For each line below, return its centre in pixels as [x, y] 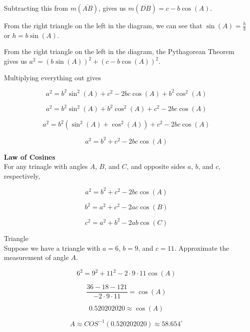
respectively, [22, 175]
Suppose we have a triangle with [52, 248]
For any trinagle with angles [46, 166]
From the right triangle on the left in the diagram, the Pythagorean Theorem [119, 51]
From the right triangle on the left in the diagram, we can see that [103, 25]
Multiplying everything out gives [53, 77]
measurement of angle [36, 257]
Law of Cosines [30, 157]
